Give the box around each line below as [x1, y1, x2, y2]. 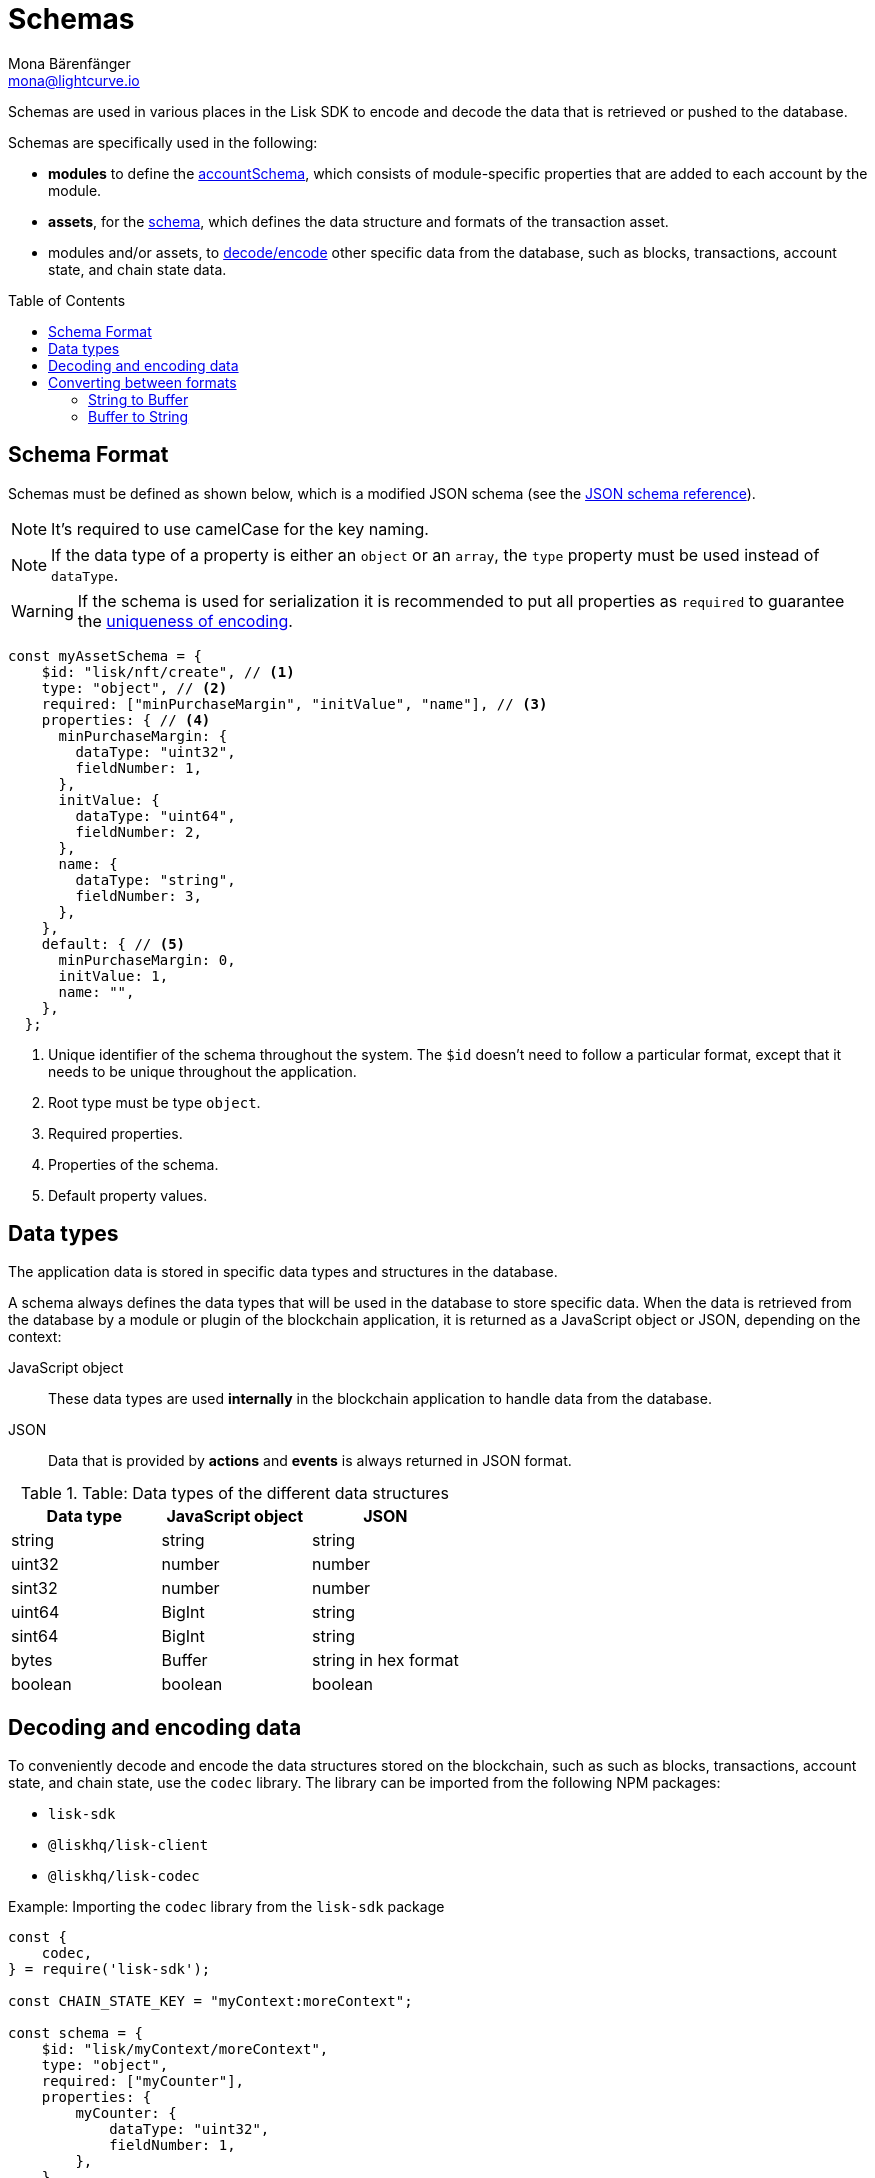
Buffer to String [88, 407, 189, 425]
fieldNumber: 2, [75, 823, 202, 840]
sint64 [11, 1626, 59, 1647]
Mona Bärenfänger [8, 54, 131, 72]
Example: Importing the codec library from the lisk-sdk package [8, 1898, 445, 1916]
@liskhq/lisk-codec [48, 1868, 200, 1885]
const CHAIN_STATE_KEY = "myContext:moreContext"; [8, 1993, 413, 2010]
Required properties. [48, 1124, 183, 1142]
